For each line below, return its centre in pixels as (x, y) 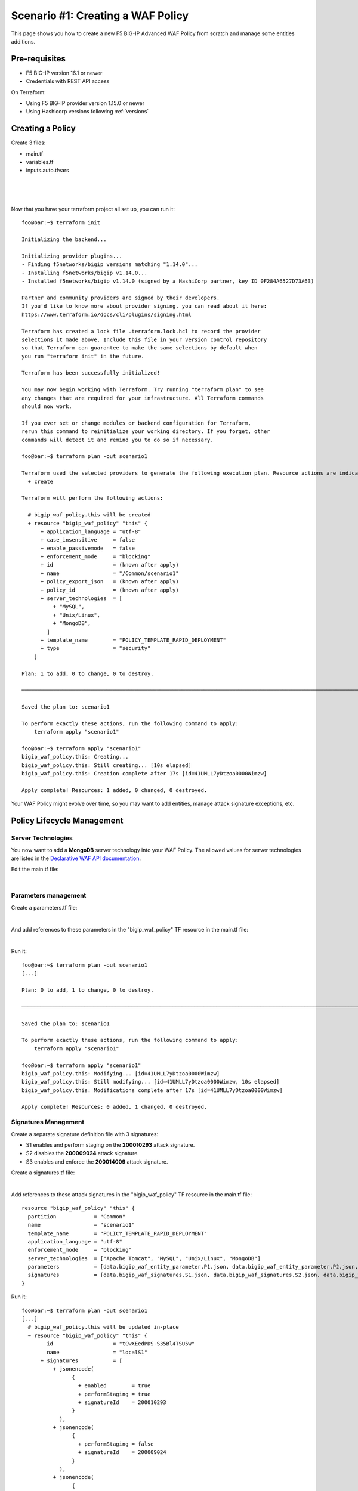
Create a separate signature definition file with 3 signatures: (84, 1134)
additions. (23, 41)
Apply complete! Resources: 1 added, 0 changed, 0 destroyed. (115, 790)
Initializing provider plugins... (72, 256)
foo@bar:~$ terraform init (61, 223)
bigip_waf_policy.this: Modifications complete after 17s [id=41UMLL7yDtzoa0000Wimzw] (152, 1090)
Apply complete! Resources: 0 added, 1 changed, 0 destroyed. (115, 1107)
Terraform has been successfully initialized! (91, 373)
